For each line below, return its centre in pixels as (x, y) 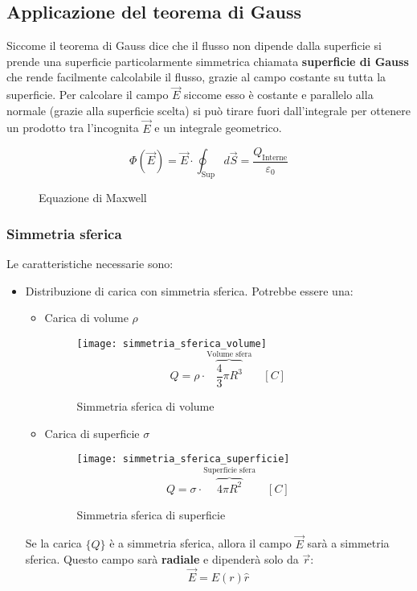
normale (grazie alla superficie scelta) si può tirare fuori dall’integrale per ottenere (209, 110)
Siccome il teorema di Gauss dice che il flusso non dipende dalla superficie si (194, 45)
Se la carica (53, 543)
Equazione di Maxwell (93, 198)
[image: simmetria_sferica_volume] (172, 343)
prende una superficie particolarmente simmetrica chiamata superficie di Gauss (208, 61)
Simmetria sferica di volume (145, 405)
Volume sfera (229, 355)
